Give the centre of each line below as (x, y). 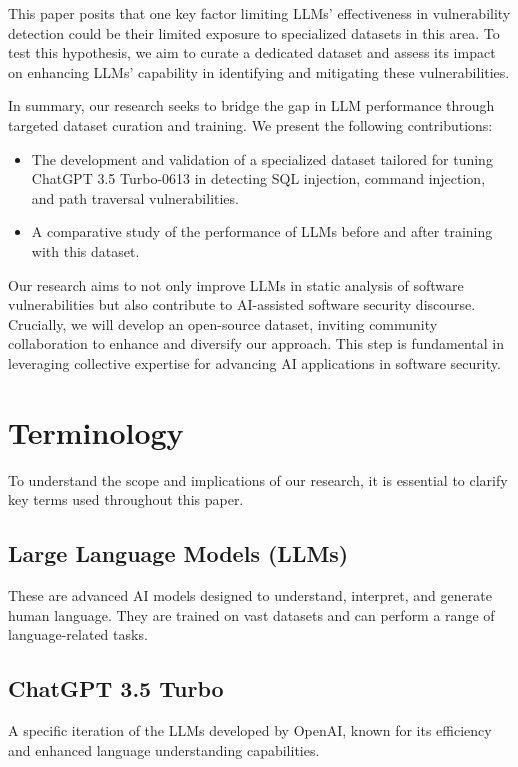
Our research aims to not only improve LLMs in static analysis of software (236, 284)
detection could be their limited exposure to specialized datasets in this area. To (254, 32)
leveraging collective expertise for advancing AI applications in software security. (254, 362)
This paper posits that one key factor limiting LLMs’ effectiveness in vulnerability (259, 13)
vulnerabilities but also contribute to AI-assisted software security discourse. (242, 304)
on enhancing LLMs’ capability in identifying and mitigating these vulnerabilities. (259, 71)
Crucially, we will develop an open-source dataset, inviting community (223, 323)
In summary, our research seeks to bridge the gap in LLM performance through (251, 105)
